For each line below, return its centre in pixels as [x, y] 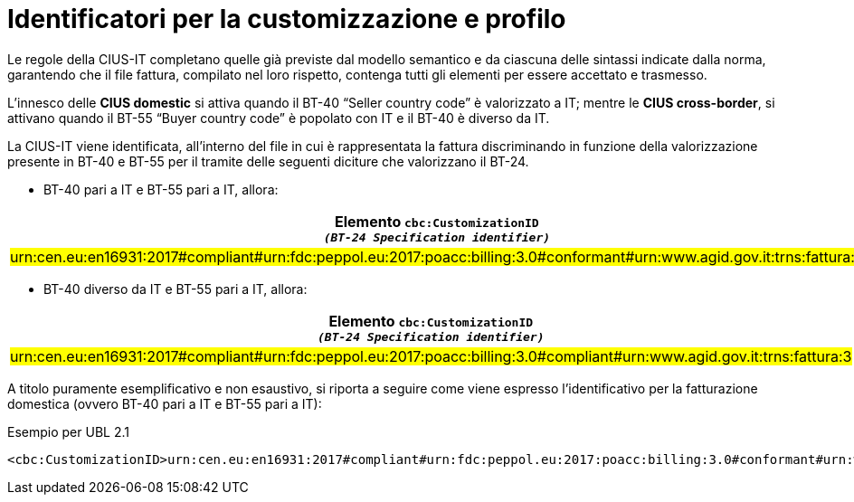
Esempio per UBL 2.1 [68, 431]
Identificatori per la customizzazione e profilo [287, 19]
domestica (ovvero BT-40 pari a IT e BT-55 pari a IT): [165, 403]
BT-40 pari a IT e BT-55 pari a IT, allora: [161, 189]
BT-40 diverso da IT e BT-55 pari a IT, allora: [176, 289]
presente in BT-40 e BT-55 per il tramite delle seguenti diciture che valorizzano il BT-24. [268, 161]
